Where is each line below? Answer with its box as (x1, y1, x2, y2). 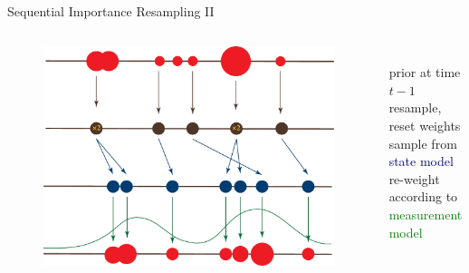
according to (388, 187, 458, 206)
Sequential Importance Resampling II (7, 2, 215, 20)
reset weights (388, 115, 461, 134)
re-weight (388, 169, 440, 188)
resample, (388, 98, 442, 117)
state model (388, 151, 454, 171)
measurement (388, 204, 463, 223)
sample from (388, 133, 457, 152)
